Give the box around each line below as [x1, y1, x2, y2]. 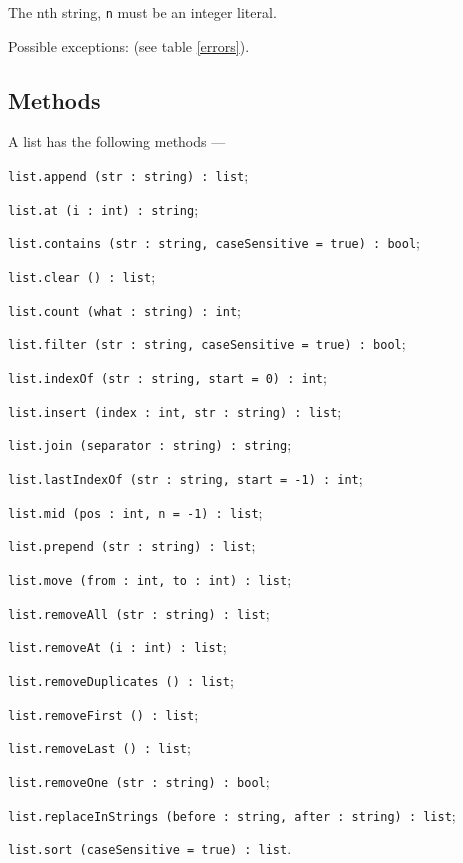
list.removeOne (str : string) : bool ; [8, 770, 270, 791]
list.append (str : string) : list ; [8, 165, 249, 186]
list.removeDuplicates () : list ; [8, 669, 234, 690]
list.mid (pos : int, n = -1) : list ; [8, 501, 263, 522]
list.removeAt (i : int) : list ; [8, 636, 227, 657]
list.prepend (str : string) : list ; [8, 535, 256, 556]
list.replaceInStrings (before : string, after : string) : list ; [8, 804, 456, 825]
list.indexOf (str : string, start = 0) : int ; [8, 366, 327, 387]
